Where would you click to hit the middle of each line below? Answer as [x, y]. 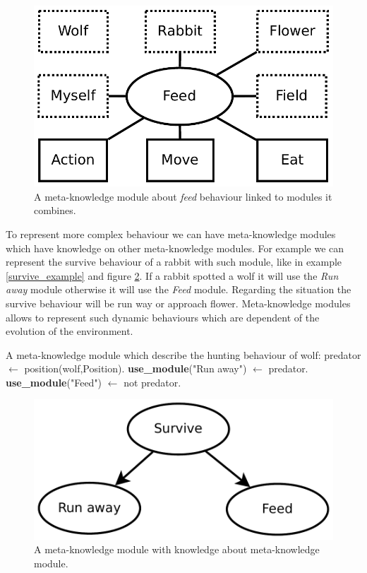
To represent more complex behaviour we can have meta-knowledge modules [171, 234]
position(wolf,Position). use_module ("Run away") [136, 368]
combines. [55, 210]
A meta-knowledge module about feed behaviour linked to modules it [183, 196]
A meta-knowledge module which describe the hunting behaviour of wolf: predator [183, 354]
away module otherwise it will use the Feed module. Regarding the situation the [179, 289]
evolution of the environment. [70, 331]
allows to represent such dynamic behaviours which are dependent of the [163, 317]
